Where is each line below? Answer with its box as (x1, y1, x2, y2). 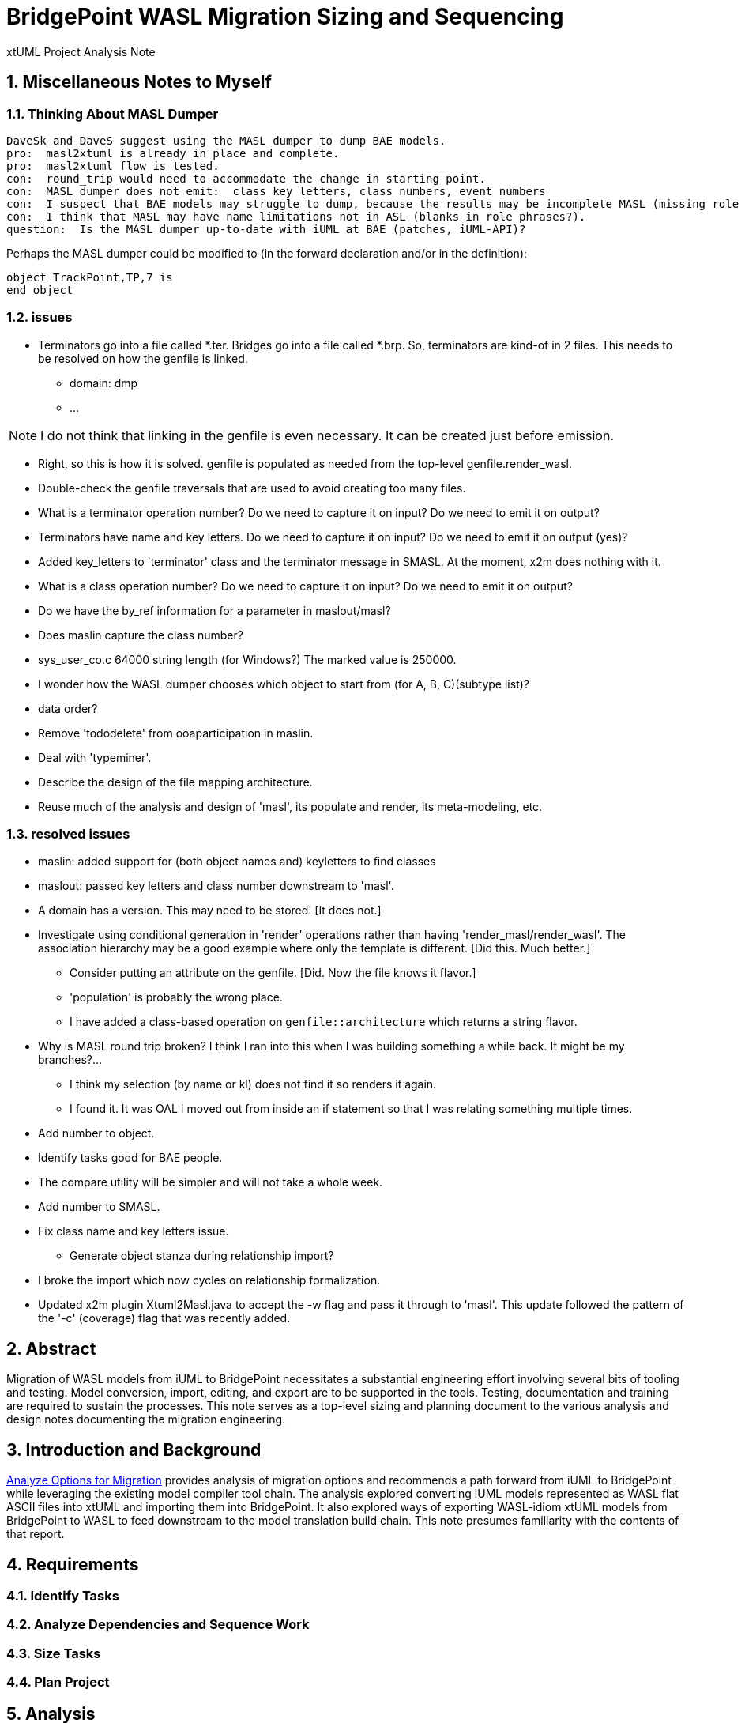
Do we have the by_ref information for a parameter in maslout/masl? (38, 603, 391, 617)
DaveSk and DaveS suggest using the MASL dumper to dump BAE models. (6, 134, 446, 147)
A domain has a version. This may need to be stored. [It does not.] (38, 903, 382, 918)
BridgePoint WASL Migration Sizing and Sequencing (6, 3, 564, 30)
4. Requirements (6, 1554, 139, 1574)
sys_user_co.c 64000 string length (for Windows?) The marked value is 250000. (38, 652, 457, 666)
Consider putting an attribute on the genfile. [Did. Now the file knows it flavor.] (70, 966, 476, 980)
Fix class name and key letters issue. (38, 1224, 229, 1239)
